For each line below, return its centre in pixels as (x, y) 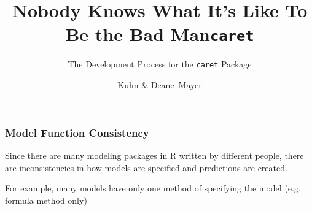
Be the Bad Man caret (160, 34)
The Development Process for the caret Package (160, 64)
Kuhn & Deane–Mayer (160, 85)
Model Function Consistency (77, 132)
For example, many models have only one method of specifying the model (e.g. (153, 188)
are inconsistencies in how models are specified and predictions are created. (146, 167)
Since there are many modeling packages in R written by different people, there (154, 155)
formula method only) (46, 200)
